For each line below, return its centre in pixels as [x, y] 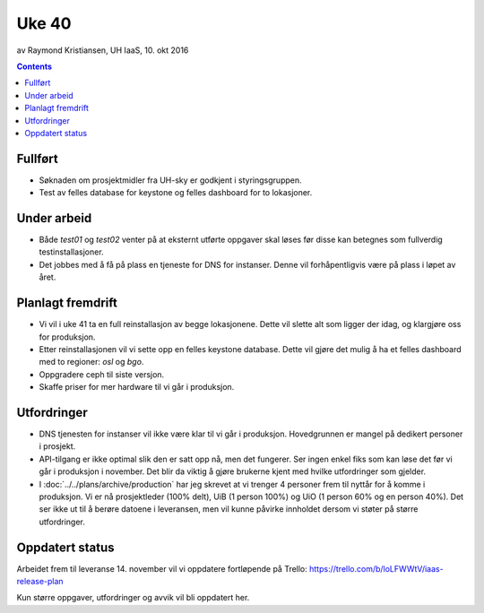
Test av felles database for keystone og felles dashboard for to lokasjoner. [176, 193]
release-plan [40, 582]
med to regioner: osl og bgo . [91, 362]
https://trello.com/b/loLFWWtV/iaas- [376, 568]
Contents [35, 66]
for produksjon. [67, 337]
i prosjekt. [57, 446]
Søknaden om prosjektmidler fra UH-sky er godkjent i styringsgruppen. [170, 180]
